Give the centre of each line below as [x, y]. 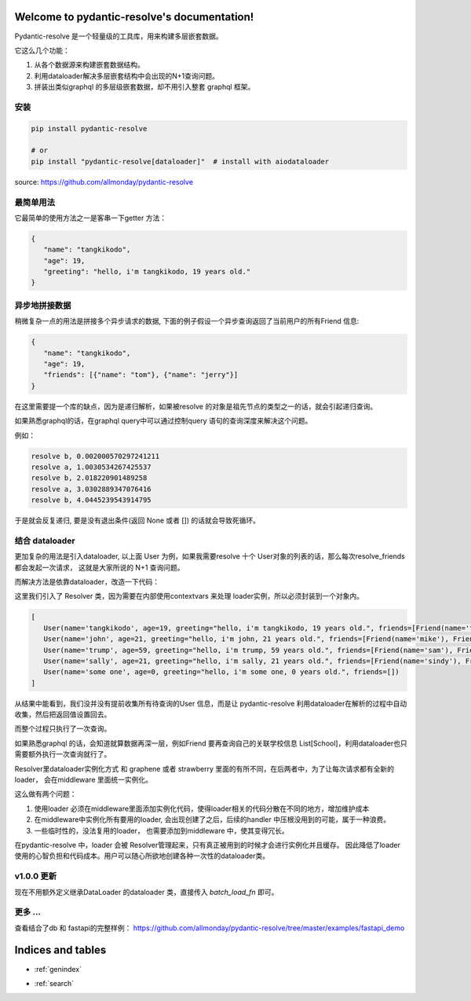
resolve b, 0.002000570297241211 [95, 456]
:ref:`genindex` [58, 969]
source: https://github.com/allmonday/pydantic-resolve [104, 181]
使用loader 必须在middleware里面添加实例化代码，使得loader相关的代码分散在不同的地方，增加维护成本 [202, 808]
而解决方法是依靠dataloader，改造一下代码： [87, 581]
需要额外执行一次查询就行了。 [63, 754]
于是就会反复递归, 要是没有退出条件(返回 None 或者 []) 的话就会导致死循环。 [137, 521]
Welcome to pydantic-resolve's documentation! [134, 17]
